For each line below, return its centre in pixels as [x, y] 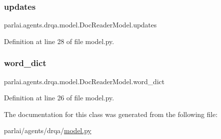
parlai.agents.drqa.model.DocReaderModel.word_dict [84, 81]
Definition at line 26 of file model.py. [59, 98]
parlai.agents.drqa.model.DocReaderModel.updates [81, 25]
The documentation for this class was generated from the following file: [111, 114]
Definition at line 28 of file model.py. [59, 41]
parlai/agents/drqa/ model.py [48, 130]
